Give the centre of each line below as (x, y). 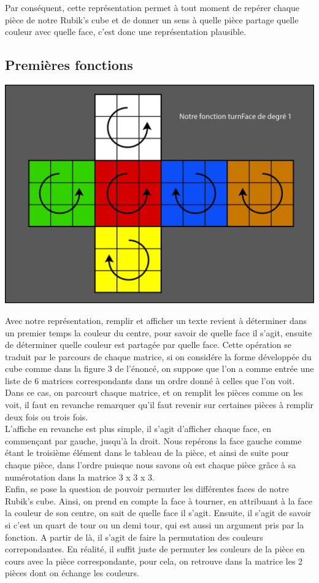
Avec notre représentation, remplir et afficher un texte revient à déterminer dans (156, 320)
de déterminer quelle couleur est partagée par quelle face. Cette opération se (148, 345)
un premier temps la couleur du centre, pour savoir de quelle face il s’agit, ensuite (159, 332)
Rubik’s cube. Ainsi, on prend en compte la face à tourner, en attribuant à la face (159, 500)
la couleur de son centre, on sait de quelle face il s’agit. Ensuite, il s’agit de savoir (158, 513)
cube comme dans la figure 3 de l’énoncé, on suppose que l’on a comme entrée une (159, 369)
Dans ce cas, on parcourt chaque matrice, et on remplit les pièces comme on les (154, 392)
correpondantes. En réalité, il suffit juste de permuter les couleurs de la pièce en (155, 549)
